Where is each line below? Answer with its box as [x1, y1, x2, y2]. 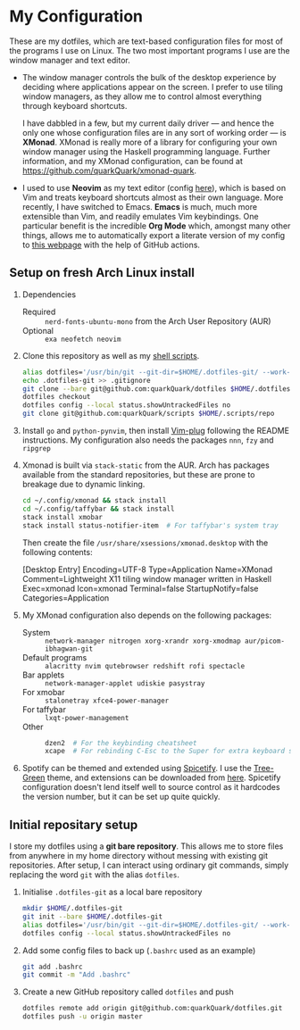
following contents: [21, 546, 93, 557]
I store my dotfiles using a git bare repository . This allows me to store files [9, 841, 284, 851]
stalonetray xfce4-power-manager [44, 696, 170, 705]
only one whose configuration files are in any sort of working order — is [21, 127, 287, 137]
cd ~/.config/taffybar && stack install [21, 504, 175, 513]
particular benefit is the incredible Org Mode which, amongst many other [21, 220, 291, 231]
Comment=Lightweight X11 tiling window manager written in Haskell [21, 573, 272, 584]
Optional [21, 325, 54, 336]
